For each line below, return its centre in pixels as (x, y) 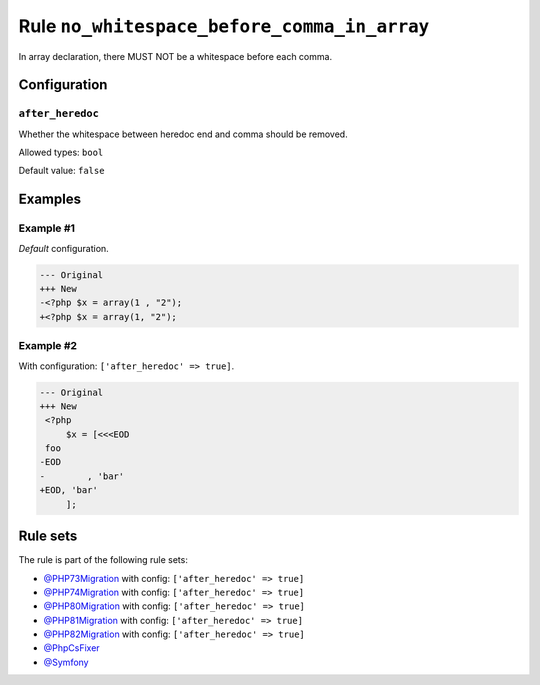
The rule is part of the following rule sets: (103, 560)
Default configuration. (63, 248)
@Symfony (66, 662)
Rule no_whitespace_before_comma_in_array (224, 26)
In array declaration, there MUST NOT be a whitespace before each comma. (175, 56)
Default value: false (61, 171)
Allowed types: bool (61, 152)
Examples (50, 199)
